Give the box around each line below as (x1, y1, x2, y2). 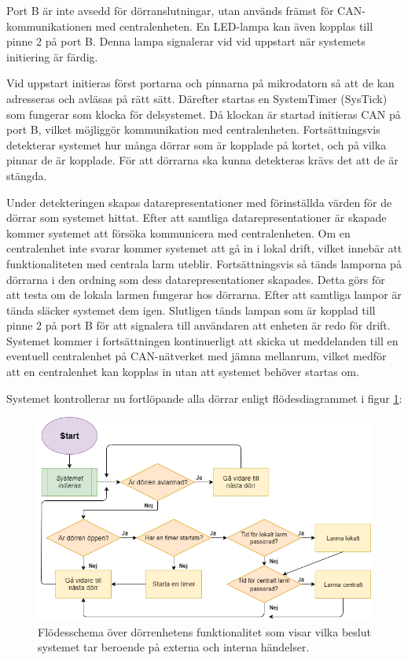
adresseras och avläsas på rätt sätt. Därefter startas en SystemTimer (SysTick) (6, 90, 388, 106)
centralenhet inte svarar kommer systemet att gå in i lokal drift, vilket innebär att (6, 240, 402, 256)
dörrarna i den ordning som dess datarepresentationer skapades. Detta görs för (6, 271, 385, 287)
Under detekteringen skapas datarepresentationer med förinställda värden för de (6, 194, 392, 210)
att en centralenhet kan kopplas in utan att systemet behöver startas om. (6, 363, 359, 380)
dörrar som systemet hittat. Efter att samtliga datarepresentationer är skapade (6, 209, 387, 226)
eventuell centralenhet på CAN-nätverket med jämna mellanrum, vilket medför (6, 348, 387, 364)
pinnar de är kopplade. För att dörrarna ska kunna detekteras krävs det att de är (6, 152, 399, 168)
